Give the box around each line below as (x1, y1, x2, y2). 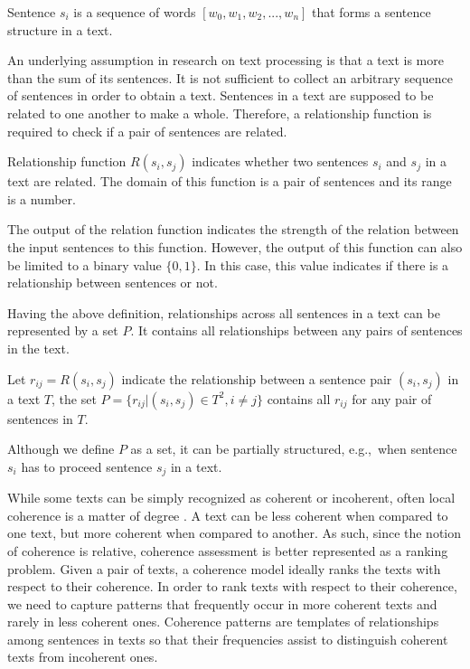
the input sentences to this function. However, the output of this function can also (7, 237, 463, 256)
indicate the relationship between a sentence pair (121, 369, 392, 388)
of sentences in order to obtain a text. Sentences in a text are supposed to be (7, 86, 434, 105)
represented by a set (7, 321, 118, 340)
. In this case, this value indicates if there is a (196, 255, 449, 274)
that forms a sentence (312, 3, 431, 21)
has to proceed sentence (21, 457, 153, 476)
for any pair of (352, 389, 432, 408)
